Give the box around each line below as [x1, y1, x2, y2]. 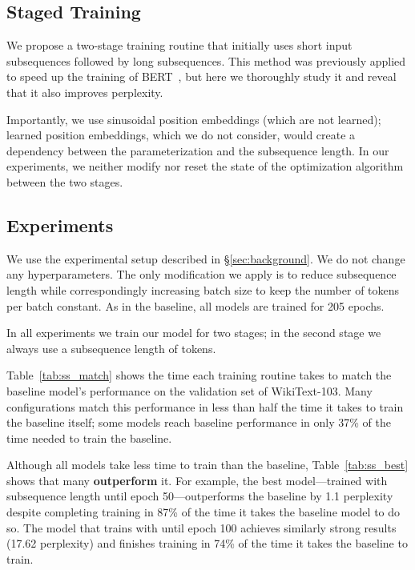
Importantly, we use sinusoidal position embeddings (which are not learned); [6, 110, 381, 127]
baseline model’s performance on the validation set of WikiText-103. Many [6, 382, 373, 399]
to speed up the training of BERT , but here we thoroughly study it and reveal [6, 68, 397, 85]
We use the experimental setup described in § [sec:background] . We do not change [6, 250, 405, 267]
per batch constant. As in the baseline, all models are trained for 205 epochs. [6, 297, 385, 314]
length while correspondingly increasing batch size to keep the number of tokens [6, 281, 400, 298]
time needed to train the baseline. [6, 429, 172, 446]
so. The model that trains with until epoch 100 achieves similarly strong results [6, 519, 397, 536]
